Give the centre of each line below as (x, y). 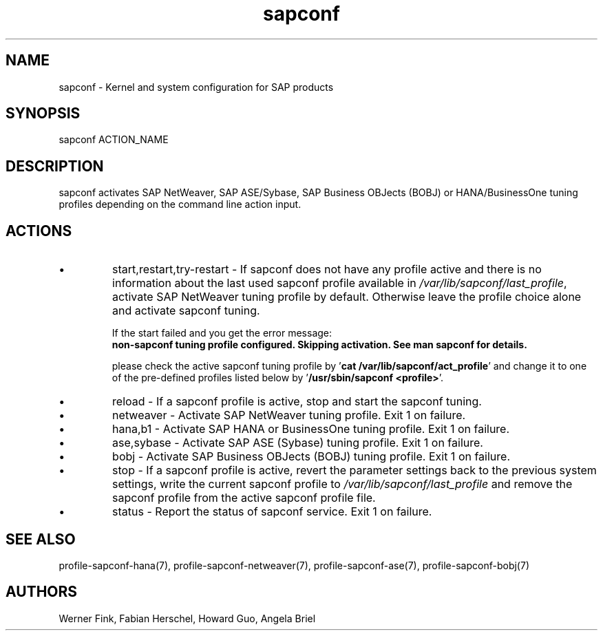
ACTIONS (39, 231)
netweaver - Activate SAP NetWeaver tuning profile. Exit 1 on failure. (289, 415)
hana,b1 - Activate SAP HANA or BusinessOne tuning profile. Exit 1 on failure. (311, 429)
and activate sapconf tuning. (186, 311)
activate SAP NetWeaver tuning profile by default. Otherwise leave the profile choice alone (347, 297)
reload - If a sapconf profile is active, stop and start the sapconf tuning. (297, 402)
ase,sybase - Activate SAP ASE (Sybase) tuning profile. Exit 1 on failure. (298, 443)
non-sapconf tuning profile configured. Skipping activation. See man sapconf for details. (319, 345)
